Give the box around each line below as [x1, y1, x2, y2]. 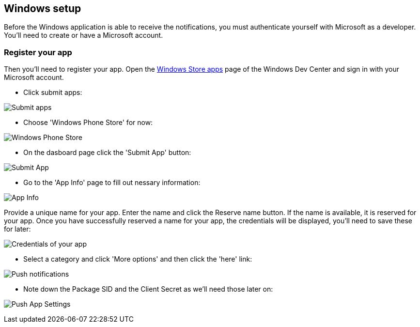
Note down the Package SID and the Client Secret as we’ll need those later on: [23, 285, 273, 294]
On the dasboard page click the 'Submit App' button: [23, 148, 191, 157]
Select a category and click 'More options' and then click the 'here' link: [23, 255, 252, 264]
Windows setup [4, 2, 81, 15]
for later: [4, 225, 31, 234]
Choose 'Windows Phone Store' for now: [23, 118, 153, 127]
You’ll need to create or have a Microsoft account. [4, 31, 163, 40]
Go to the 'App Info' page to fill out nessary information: [23, 178, 201, 187]
